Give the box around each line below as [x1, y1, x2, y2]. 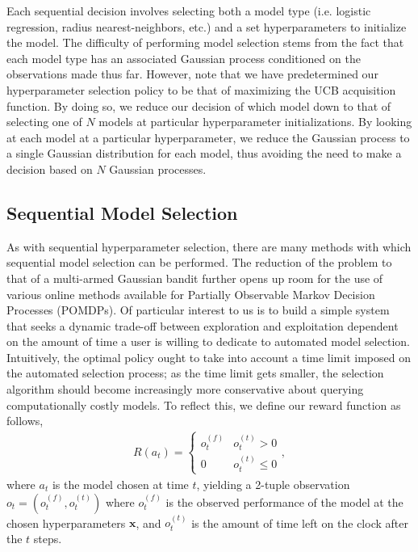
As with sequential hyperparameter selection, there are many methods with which [6, 238, 412, 255]
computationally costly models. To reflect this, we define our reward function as [6, 396, 401, 413]
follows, [6, 412, 44, 429]
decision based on [6, 160, 93, 177]
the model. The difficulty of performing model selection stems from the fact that [6, 34, 404, 51]
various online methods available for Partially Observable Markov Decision [6, 285, 375, 302]
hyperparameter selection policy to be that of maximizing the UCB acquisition [6, 81, 396, 98]
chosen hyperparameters [6, 514, 126, 531]
